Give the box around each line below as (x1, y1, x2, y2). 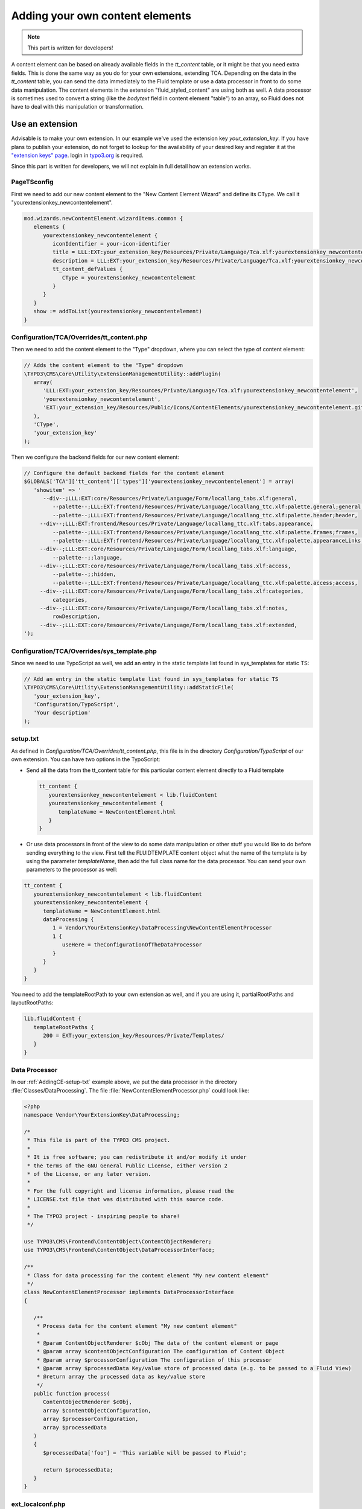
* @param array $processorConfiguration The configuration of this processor (36, 1356, 273, 1364)
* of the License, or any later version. (27, 1170, 151, 1177)
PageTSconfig (11, 178, 54, 187)
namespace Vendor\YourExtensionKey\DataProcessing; (24, 1111, 180, 1118)
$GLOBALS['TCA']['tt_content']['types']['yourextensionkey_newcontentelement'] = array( (24, 478, 295, 485)
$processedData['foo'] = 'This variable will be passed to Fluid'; (43, 1449, 247, 1456)
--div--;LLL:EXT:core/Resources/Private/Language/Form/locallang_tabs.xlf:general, (43, 495, 298, 502)
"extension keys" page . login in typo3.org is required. (11, 152, 144, 159)
